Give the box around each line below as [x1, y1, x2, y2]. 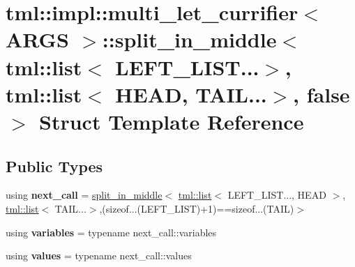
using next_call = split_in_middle [6, 188, 163, 202]
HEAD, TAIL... [115, 79, 267, 108]
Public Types [6, 155, 103, 176]
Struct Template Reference [39, 107, 304, 135]
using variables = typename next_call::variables [6, 224, 217, 239]
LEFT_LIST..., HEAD [227, 188, 326, 202]
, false [293, 79, 350, 108]
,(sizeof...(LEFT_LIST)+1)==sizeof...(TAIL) [99, 201, 294, 215]
